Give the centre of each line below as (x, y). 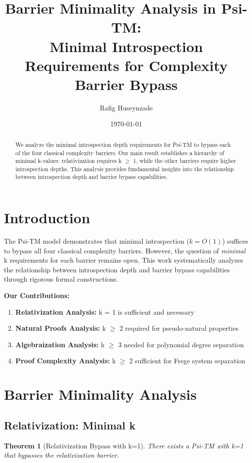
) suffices (235, 241)
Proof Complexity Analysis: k (66, 361)
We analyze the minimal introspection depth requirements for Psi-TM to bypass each (123, 144)
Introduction (47, 218)
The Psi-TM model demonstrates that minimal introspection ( (97, 241)
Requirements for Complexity (126, 65)
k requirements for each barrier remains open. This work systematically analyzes (124, 260)
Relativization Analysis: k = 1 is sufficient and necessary (105, 312)
